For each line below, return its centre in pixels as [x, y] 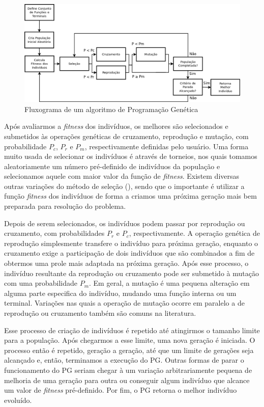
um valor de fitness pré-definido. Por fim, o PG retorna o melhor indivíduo [121, 390]
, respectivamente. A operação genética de [194, 233]
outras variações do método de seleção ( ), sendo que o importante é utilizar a [124, 186]
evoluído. [18, 400]
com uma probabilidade [41, 283]
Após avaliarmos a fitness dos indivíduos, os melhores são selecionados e [116, 126]
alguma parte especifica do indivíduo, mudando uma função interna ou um [120, 293]
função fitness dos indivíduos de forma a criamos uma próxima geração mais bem [130, 196]
